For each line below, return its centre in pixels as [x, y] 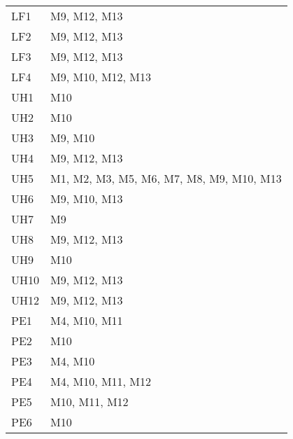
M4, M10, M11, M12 [101, 381]
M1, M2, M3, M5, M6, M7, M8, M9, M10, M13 [166, 178]
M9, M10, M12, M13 [101, 77]
